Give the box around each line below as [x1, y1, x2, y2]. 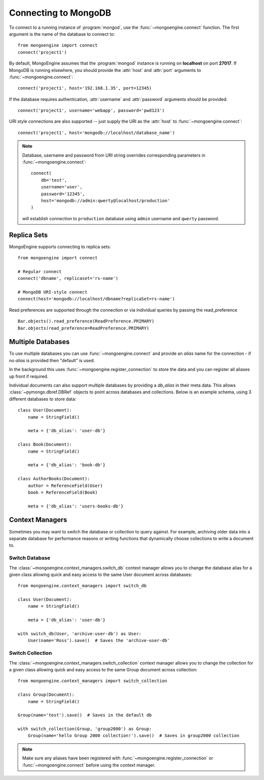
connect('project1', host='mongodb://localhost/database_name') [18, 130, 176, 136]
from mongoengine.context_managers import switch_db [18, 583, 147, 589]
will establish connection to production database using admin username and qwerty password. [22, 215, 220, 221]
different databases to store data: [9, 396, 77, 402]
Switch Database [9, 554, 51, 561]
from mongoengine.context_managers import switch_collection [18, 678, 167, 684]
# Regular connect [18, 269, 62, 274]
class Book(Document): [18, 442, 72, 447]
